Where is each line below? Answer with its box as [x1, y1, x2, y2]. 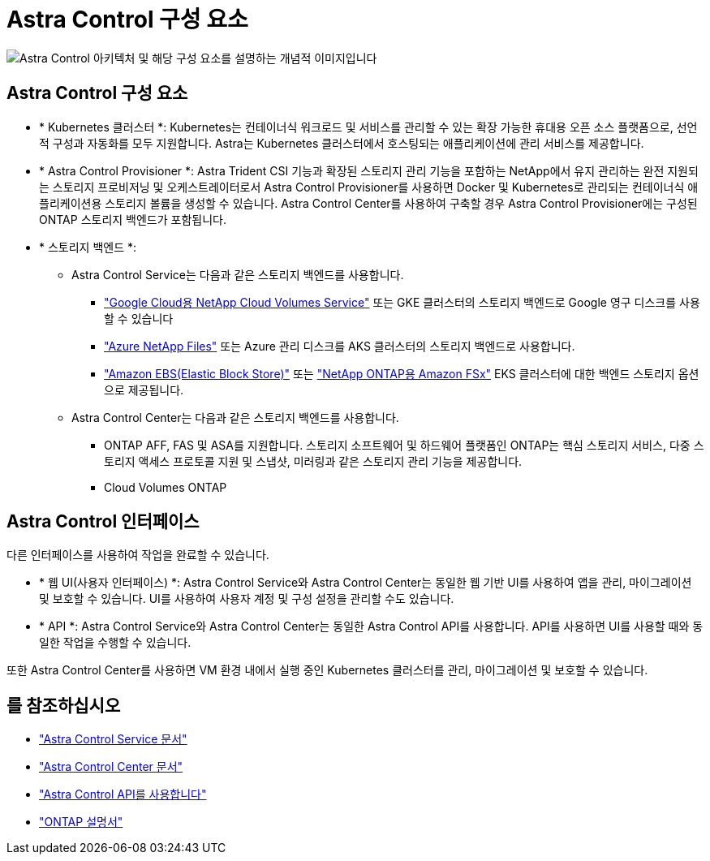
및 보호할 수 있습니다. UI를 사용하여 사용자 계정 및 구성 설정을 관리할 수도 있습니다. [39, 592, 454, 606]
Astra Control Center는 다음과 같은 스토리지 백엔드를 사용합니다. [71, 410, 399, 424]
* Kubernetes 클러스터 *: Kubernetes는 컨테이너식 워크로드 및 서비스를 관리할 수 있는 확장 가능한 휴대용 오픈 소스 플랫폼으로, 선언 [39, 119, 698, 134]
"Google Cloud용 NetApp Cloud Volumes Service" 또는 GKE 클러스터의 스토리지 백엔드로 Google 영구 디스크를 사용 [104, 295, 700, 309]
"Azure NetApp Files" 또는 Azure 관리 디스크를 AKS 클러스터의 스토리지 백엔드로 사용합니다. [104, 338, 575, 353]
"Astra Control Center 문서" [39, 760, 183, 774]
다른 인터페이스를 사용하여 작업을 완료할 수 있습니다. [6, 548, 269, 562]
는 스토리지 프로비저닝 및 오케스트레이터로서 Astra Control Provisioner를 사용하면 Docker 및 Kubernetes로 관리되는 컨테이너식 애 [39, 179, 699, 194]
